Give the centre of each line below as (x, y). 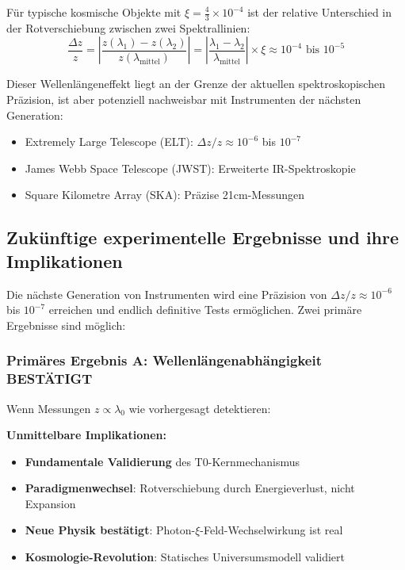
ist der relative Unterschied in (320, 12)
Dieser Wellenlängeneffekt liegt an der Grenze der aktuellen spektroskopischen (196, 84)
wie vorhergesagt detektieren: (200, 408)
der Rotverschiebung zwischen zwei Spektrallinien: (128, 27)
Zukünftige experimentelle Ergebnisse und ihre (203, 237)
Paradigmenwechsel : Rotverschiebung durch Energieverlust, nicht (190, 488)
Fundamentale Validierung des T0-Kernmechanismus (162, 461)
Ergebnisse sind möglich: (66, 325)
